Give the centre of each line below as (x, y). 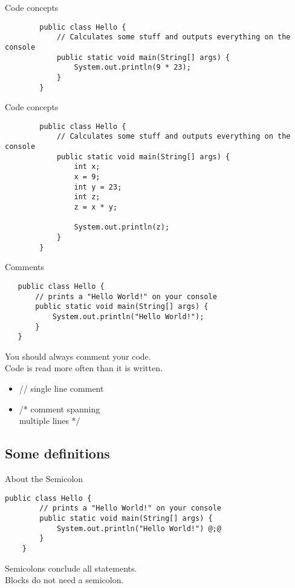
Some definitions (57, 453)
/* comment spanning (60, 408)
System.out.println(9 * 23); (132, 68)
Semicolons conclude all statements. (71, 568)
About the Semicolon (44, 479)
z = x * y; (96, 207)
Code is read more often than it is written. (84, 368)
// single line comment (61, 388)
